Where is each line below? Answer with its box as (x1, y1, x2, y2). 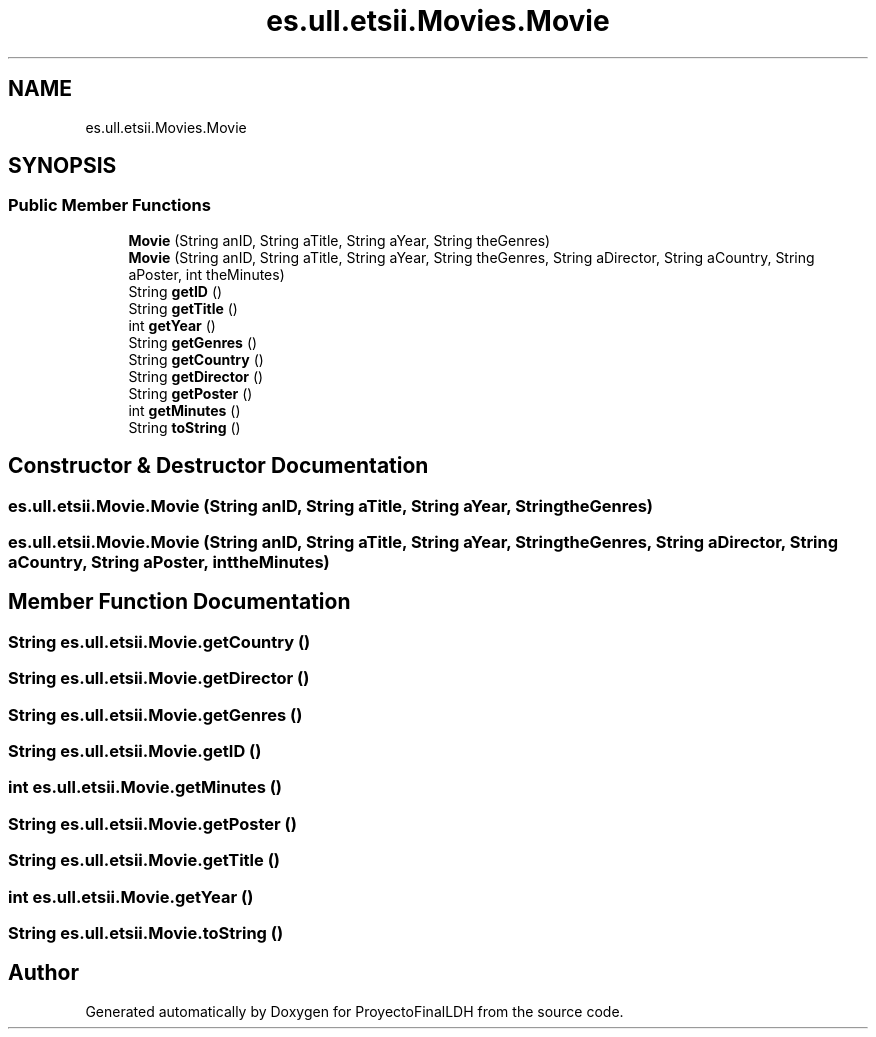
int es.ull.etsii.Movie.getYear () (8, 886, 254, 907)
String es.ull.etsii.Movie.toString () (8, 922, 284, 943)
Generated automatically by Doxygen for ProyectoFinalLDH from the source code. (85, 1002, 624, 1020)
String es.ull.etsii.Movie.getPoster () (8, 813, 297, 834)
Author (8, 960, 79, 986)
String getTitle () (128, 299, 238, 317)
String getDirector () (128, 367, 264, 385)
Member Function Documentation (8, 589, 351, 615)
